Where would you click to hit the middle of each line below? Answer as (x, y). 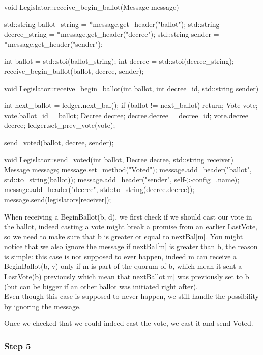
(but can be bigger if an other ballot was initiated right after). (101, 286)
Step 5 (18, 346)
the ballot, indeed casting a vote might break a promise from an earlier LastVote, (131, 226)
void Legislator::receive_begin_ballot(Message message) (92, 7)
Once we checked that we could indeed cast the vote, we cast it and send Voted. (129, 323)
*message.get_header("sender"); (53, 44)
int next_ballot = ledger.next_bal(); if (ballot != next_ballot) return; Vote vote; (131, 105)
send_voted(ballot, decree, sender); (59, 142)
